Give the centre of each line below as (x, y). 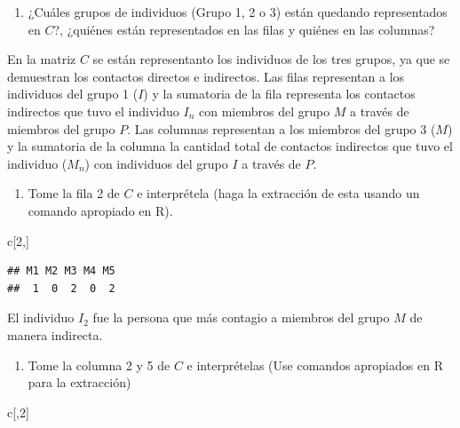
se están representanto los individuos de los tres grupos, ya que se (271, 59)
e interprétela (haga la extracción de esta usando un (278, 193)
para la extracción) (79, 382)
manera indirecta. (55, 334)
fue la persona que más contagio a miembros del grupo (241, 317)
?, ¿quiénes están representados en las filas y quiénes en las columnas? (244, 29)
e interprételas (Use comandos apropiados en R (315, 365)
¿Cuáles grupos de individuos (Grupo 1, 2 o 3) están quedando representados (238, 12)
